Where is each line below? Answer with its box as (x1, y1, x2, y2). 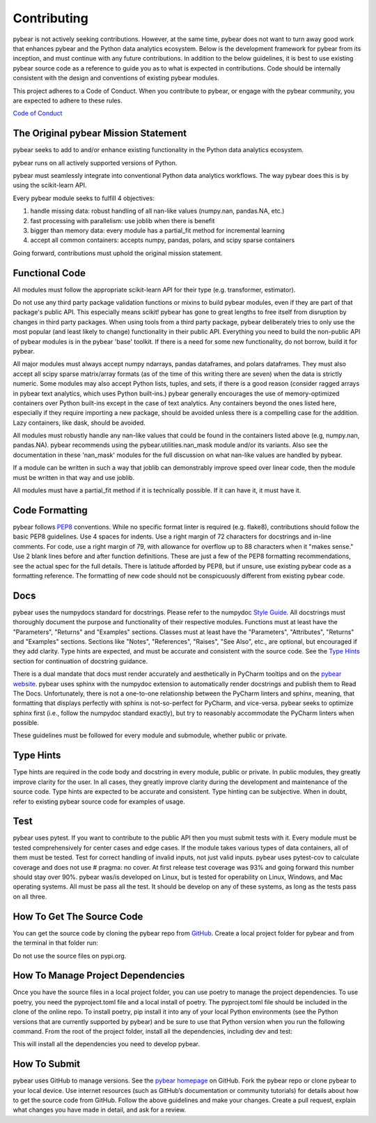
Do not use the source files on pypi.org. (13, 951, 127, 960)
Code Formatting (13, 504, 88, 516)
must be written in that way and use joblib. (13, 473, 135, 481)
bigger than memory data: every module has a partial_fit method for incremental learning (30, 226, 285, 234)
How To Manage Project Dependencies (13, 970, 185, 981)
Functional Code (13, 267, 86, 279)
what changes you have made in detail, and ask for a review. (13, 1106, 187, 1114)
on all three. (13, 892, 47, 900)
